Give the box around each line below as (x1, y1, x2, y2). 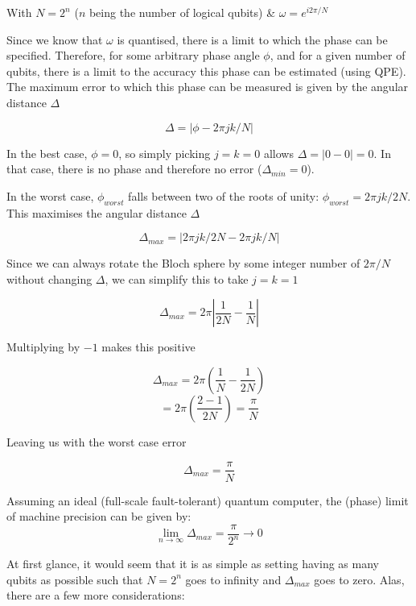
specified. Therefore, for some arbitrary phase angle (6, 47, 260, 64)
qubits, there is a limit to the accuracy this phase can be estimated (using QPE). (6, 62, 406, 79)
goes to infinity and (185, 571, 282, 587)
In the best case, (6, 144, 88, 161)
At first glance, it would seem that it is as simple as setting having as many (6, 555, 379, 572)
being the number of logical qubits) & (89, 4, 276, 20)
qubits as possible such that (6, 571, 143, 587)
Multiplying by (6, 338, 80, 355)
